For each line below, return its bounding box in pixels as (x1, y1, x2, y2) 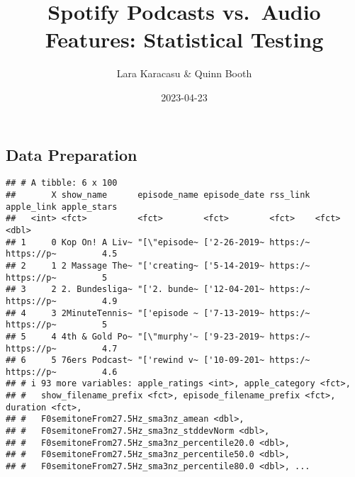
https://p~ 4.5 (6, 249, 118, 259)
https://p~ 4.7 (6, 343, 118, 354)
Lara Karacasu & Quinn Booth (116, 66, 252, 81)
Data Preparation (6, 143, 137, 165)
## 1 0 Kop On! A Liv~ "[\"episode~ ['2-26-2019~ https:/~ (6, 237, 310, 247)
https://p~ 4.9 (6, 296, 118, 306)
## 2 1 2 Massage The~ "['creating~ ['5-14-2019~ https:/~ (6, 260, 310, 271)
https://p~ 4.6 (6, 366, 118, 377)
